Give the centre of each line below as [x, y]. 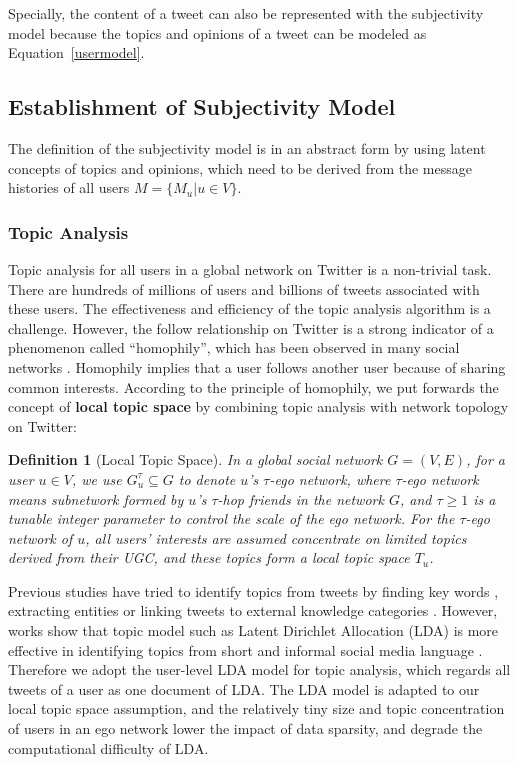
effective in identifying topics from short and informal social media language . [245, 649]
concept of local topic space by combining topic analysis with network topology [258, 406]
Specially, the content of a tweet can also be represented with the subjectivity [246, 13]
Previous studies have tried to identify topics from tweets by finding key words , [253, 590]
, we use [96, 478]
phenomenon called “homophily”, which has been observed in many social [234, 347]
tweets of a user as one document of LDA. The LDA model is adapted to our [244, 688]
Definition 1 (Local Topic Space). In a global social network [195, 459]
